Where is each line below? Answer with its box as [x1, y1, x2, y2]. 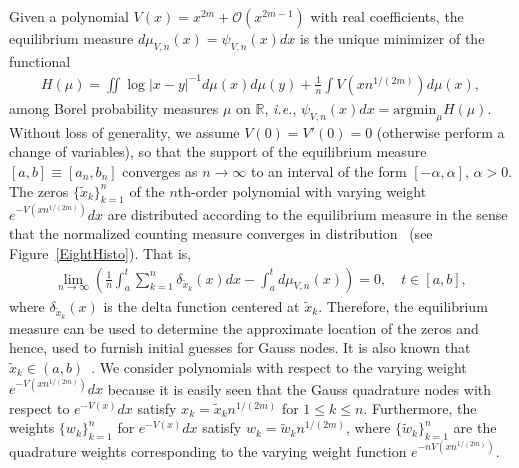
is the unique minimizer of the [299, 28, 485, 48]
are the [453, 417, 497, 438]
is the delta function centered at [103, 295, 300, 316]
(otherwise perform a [376, 121, 505, 142]
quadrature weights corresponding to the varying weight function [9, 440, 407, 461]
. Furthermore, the [363, 397, 477, 418]
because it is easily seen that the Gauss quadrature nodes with [107, 378, 492, 399]
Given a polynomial [9, 6, 129, 26]
